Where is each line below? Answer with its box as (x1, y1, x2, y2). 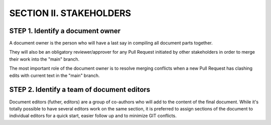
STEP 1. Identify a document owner (9, 27, 121, 35)
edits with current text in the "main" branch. (9, 72, 100, 78)
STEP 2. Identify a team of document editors (9, 85, 151, 94)
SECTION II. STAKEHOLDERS (9, 8, 131, 19)
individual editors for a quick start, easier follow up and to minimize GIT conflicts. (9, 113, 177, 119)
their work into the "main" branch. (9, 56, 80, 62)
